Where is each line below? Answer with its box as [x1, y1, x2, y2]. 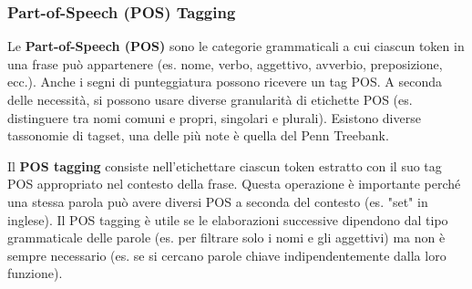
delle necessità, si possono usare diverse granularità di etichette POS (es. [7, 90, 413, 108]
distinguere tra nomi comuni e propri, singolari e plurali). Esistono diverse [7, 108, 421, 127]
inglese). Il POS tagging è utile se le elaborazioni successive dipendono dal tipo [7, 210, 448, 229]
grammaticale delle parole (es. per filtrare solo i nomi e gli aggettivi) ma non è [7, 228, 446, 247]
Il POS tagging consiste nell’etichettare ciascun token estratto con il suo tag [7, 156, 442, 175]
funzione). [7, 263, 63, 283]
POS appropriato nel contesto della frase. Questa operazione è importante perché [7, 174, 461, 193]
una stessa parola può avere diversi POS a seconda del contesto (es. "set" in [7, 191, 428, 211]
